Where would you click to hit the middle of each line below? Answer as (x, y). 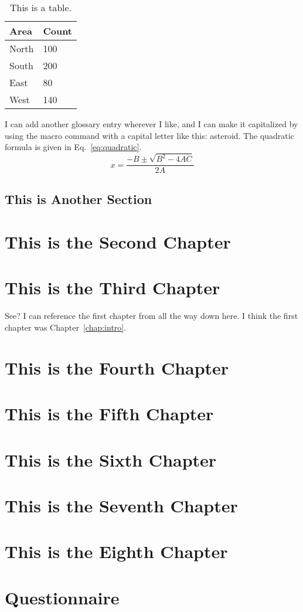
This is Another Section (79, 198)
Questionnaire (62, 597)
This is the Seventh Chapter (121, 505)
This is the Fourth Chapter (117, 367)
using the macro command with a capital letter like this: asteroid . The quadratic (149, 135)
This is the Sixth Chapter (111, 459)
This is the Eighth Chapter (116, 551)
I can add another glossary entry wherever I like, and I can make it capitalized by (151, 124)
